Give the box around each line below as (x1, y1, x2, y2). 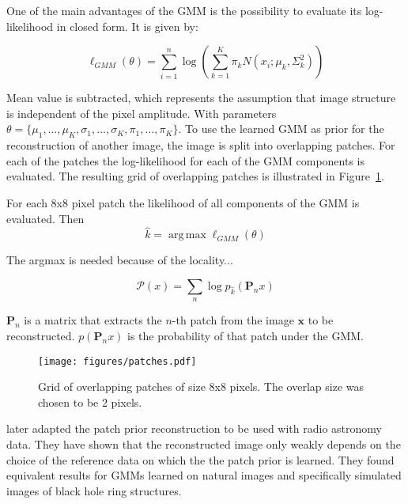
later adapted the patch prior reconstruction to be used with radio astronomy (6, 420, 382, 437)
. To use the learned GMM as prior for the (178, 120, 384, 137)
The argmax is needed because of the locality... (6, 252, 233, 268)
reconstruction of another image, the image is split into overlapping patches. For (6, 137, 395, 153)
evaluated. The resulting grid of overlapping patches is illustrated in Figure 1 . (6, 168, 384, 184)
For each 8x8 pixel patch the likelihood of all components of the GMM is (6, 194, 360, 210)
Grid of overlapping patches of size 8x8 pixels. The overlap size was (38, 378, 365, 395)
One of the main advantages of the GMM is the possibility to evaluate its (6, 2, 362, 18)
